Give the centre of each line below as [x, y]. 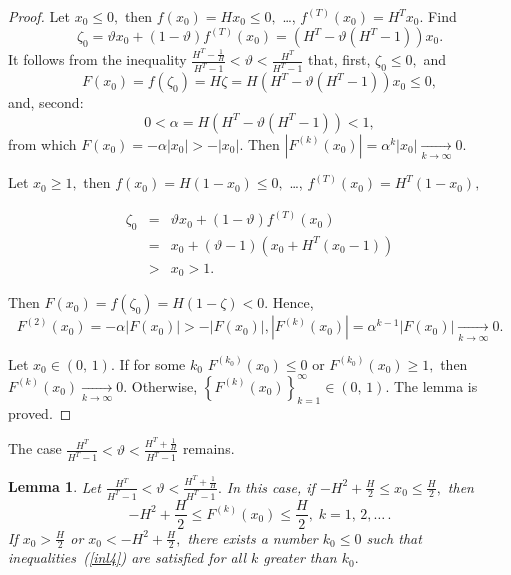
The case [35, 448]
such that [394, 537]
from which [42, 143]
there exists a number [252, 537]
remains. [209, 448]
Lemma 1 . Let [54, 486]
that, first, [339, 59]
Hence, [293, 302]
